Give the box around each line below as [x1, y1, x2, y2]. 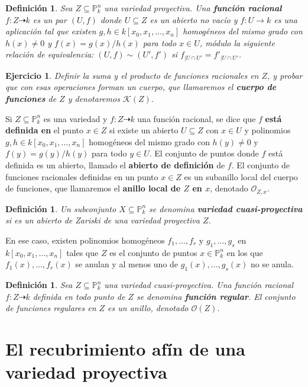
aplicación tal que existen [5, 25, 96, 37]
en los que [226, 246, 263, 258]
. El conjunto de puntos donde [149, 147, 259, 159]
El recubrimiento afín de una [5, 336, 245, 360]
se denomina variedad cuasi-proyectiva [149, 202, 303, 215]
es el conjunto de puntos [109, 246, 197, 258]
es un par [33, 13, 67, 25]
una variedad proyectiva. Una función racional [104, 2, 282, 14]
